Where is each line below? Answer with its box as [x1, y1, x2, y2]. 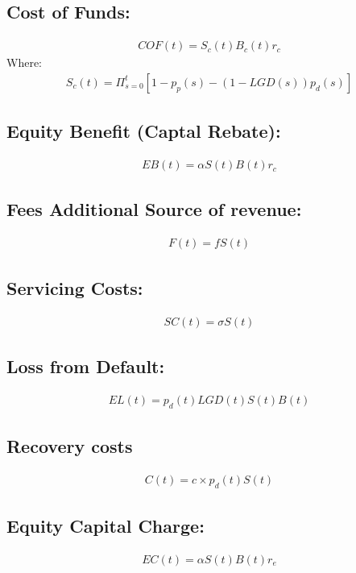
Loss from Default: [6, 353, 165, 378]
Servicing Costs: [6, 275, 143, 300]
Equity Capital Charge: [6, 513, 205, 538]
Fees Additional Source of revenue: [6, 197, 302, 222]
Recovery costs [6, 433, 133, 458]
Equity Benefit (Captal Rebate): [6, 118, 281, 143]
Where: [6, 54, 42, 71]
